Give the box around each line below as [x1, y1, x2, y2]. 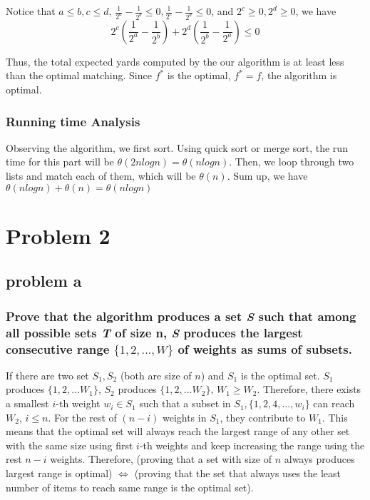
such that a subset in [139, 396, 231, 411]
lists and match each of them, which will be [6, 168, 196, 183]
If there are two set [6, 367, 89, 382]
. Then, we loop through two [229, 154, 354, 169]
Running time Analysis [6, 112, 140, 130]
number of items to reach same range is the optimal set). [6, 479, 254, 494]
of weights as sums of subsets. [178, 340, 352, 357]
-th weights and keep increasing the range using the [139, 437, 365, 452]
